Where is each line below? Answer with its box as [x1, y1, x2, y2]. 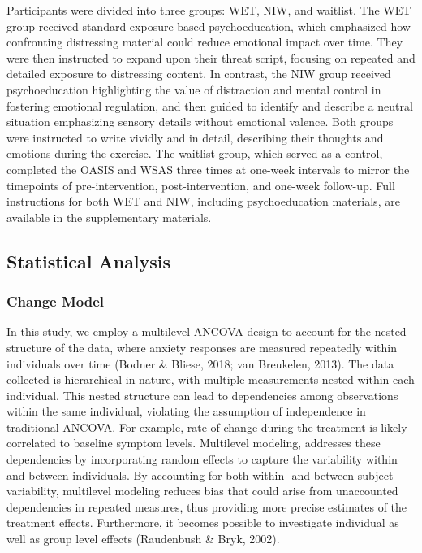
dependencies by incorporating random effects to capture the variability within [6, 451, 398, 468]
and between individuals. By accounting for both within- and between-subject [6, 466, 394, 483]
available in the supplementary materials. [6, 208, 212, 225]
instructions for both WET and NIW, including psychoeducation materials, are [6, 193, 400, 210]
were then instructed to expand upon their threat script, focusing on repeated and [6, 49, 416, 66]
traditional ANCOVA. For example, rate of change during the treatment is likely [6, 418, 407, 435]
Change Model [6, 291, 105, 311]
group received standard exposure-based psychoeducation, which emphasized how [6, 17, 411, 34]
